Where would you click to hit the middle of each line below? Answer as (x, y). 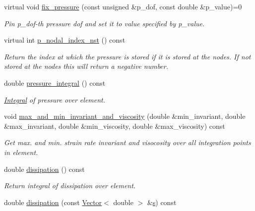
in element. (21, 152)
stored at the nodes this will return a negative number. (86, 66)
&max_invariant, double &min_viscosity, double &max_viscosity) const (115, 126)
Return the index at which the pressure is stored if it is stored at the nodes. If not (127, 56)
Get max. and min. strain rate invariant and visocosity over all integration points (127, 142)
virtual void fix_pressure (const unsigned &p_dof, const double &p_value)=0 (123, 6)
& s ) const (162, 202)
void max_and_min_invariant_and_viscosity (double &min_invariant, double (125, 116)
